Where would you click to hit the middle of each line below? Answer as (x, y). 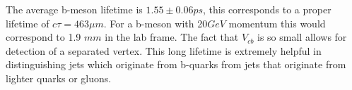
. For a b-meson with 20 (156, 23)
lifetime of (28, 23)
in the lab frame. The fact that (172, 37)
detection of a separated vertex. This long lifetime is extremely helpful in (164, 50)
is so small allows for (302, 37)
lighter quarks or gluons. (59, 78)
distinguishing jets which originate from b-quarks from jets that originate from (176, 64)
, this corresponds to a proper (267, 9)
